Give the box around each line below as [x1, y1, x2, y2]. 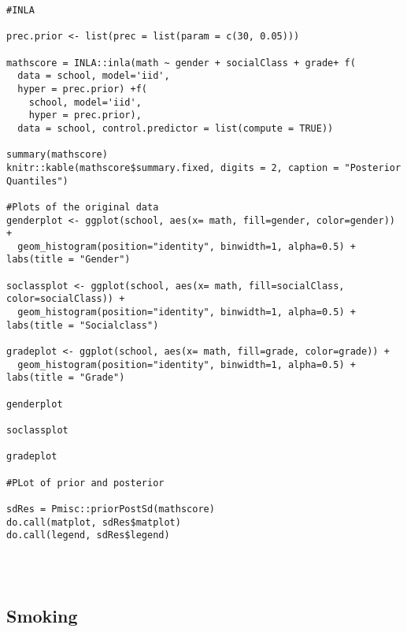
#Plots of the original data [6, 201, 159, 213]
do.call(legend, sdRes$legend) [6, 530, 170, 541]
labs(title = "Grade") [6, 372, 125, 384]
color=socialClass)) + [6, 293, 125, 305]
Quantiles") [6, 175, 68, 187]
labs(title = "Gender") [6, 254, 131, 266]
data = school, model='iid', [17, 70, 170, 82]
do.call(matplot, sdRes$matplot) [6, 516, 181, 528]
